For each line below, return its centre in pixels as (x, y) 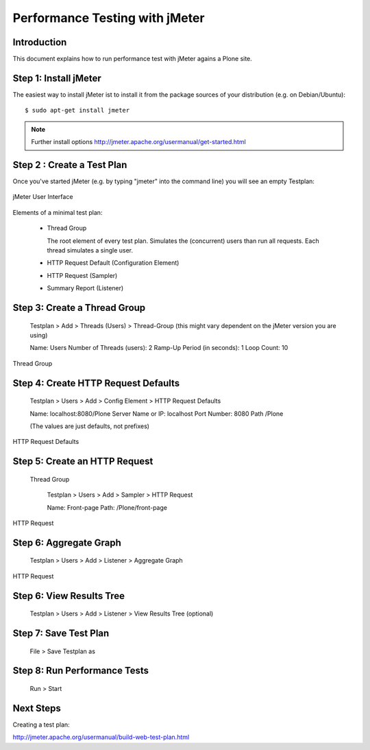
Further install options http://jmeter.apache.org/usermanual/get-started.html (138, 142)
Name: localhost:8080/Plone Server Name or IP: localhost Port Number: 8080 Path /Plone (157, 413)
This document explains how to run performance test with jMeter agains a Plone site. (133, 59)
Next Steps (37, 708)
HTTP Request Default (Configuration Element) (113, 263)
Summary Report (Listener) (85, 288)
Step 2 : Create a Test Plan (70, 165)
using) (39, 335)
